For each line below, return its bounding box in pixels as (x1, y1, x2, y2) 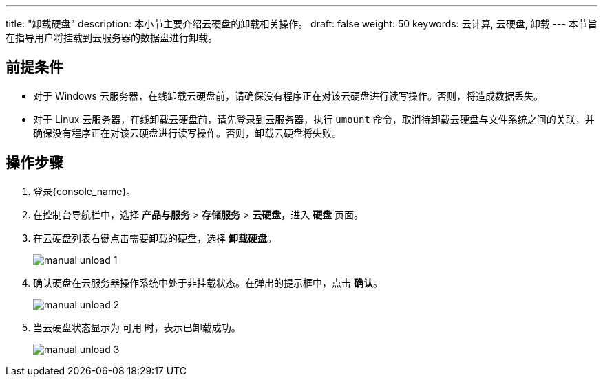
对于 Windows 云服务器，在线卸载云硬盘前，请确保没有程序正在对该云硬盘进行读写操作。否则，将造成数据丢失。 (33, 89, 543, 102)
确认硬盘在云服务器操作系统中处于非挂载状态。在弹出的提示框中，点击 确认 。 (33, 276, 383, 289)
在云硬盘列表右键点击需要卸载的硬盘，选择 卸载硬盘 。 (33, 232, 277, 244)
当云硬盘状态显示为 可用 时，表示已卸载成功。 (33, 321, 241, 333)
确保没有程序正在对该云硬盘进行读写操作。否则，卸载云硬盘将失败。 (33, 126, 341, 139)
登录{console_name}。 (33, 185, 136, 197)
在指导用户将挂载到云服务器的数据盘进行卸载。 (6, 32, 218, 43)
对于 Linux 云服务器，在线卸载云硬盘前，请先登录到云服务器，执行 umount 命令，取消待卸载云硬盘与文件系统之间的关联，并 (33, 113, 595, 125)
